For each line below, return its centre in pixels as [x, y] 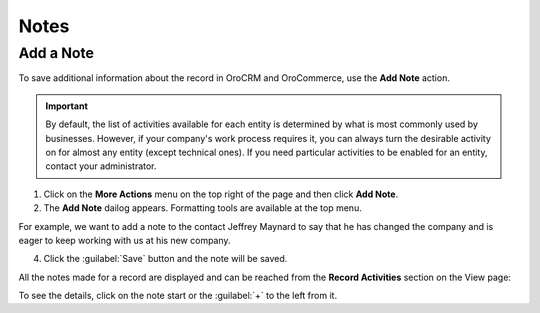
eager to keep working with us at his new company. [124, 240]
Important [67, 106]
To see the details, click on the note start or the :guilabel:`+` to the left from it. [178, 296]
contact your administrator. [101, 166]
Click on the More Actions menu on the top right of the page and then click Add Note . [221, 194]
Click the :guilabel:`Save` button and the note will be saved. [165, 259]
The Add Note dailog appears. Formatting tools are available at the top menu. [202, 208]
